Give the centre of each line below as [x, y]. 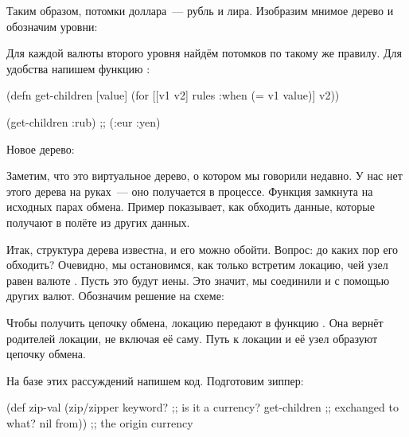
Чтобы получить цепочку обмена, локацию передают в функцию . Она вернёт [195, 322]
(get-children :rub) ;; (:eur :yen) [84, 121]
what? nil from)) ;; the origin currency [100, 422]
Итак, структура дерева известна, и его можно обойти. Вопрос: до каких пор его [203, 249]
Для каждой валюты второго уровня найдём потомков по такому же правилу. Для [204, 53]
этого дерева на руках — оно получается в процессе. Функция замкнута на [190, 191]
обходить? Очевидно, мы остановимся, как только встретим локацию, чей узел [197, 265]
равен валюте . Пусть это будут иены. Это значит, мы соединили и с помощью [198, 280]
